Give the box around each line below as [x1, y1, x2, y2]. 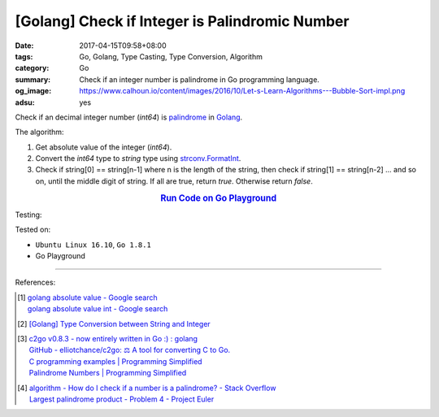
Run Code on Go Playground [159, 192, 277, 203]
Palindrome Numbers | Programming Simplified [28, 368, 187, 378]
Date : [15, 41, 34, 50]
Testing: [15, 210, 42, 219]
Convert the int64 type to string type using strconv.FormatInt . [35, 154, 241, 163]
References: [15, 277, 56, 288]
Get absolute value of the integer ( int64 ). [35, 142, 172, 152]
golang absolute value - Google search [27, 293, 158, 302]
